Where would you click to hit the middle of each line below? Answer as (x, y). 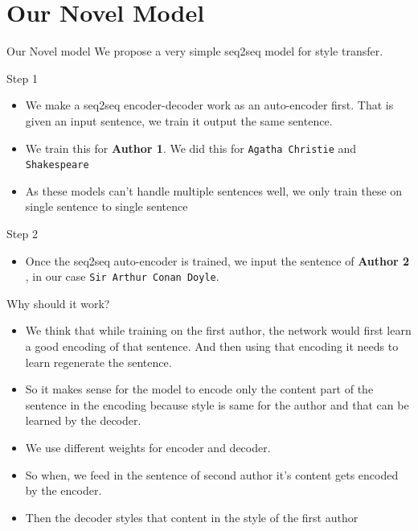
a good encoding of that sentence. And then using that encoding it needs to (212, 346)
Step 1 (22, 78)
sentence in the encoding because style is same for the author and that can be (217, 404)
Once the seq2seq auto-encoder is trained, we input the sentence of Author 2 (217, 260)
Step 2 (22, 233)
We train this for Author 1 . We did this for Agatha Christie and (191, 148)
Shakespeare (57, 165)
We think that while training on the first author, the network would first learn (218, 330)
